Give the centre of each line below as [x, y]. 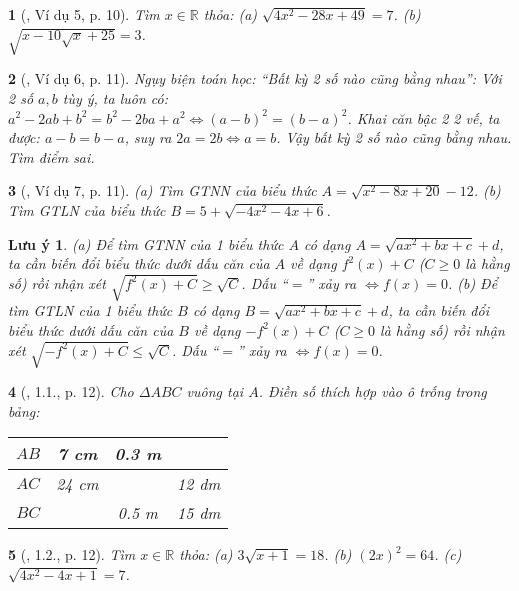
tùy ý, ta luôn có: [115, 97]
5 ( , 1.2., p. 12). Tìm [72, 554]
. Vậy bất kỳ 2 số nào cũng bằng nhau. [394, 137]
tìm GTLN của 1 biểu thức [90, 310]
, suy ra [148, 137]
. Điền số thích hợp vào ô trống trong [372, 390]
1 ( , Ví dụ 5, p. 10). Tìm [84, 14]
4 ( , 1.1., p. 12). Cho [71, 390]
